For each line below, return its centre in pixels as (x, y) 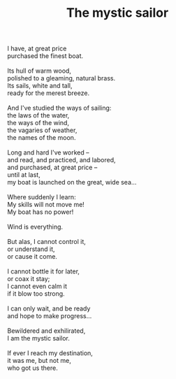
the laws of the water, (38, 115)
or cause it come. (32, 257)
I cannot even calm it (37, 286)
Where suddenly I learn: (42, 197)
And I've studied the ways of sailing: (59, 108)
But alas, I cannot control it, (46, 242)
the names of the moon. (42, 138)
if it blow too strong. (36, 294)
